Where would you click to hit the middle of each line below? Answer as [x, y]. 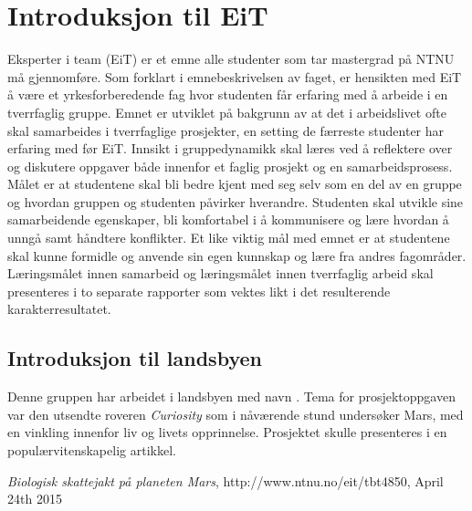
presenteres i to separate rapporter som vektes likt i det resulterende [199, 291]
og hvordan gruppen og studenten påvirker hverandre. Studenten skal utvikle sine [236, 201]
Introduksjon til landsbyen [135, 358]
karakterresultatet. [59, 309]
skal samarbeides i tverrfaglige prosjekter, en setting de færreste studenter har [226, 130]
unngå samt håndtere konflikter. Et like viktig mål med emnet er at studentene [229, 238]
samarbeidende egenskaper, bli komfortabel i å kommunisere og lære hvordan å [228, 219]
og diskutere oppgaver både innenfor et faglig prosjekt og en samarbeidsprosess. [230, 166]
